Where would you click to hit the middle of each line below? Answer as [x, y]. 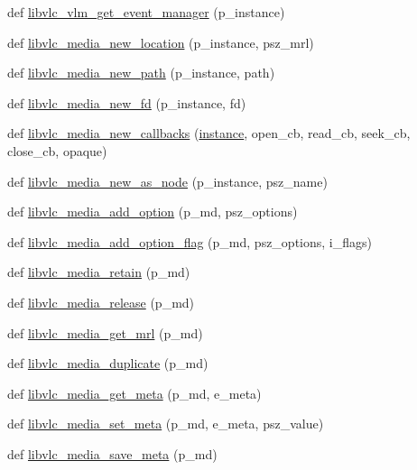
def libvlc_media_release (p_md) [101, 302]
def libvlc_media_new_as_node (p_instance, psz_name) [167, 181]
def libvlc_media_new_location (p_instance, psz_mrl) [161, 42]
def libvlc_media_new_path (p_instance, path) [141, 73]
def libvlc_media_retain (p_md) [99, 272]
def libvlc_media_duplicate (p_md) [108, 363]
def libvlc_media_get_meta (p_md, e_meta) [134, 393]
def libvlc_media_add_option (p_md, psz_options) [153, 212]
